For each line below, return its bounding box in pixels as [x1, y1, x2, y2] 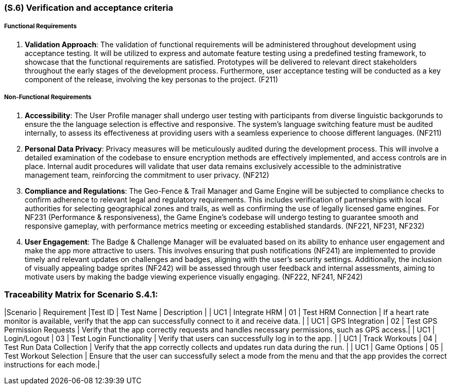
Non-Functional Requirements [4, 94, 92, 101]
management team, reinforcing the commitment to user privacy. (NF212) [25, 170, 269, 179]
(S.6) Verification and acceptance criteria [4, 3, 174, 13]
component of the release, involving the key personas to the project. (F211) [25, 75, 279, 84]
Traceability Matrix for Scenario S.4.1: [4, 289, 158, 300]
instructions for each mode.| [4, 360, 100, 369]
